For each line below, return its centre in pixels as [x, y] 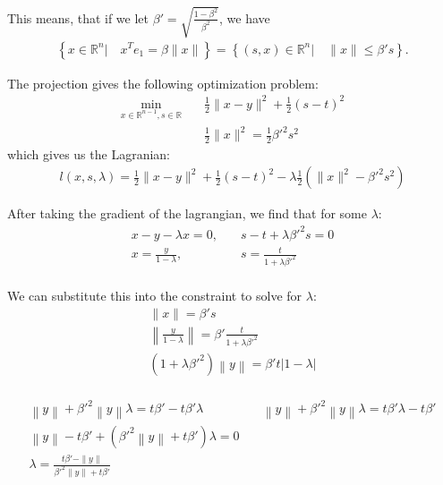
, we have [244, 17]
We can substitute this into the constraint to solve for [155, 296]
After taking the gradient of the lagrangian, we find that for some [187, 213]
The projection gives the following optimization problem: [163, 83]
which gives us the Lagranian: [89, 153]
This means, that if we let [78, 17]
